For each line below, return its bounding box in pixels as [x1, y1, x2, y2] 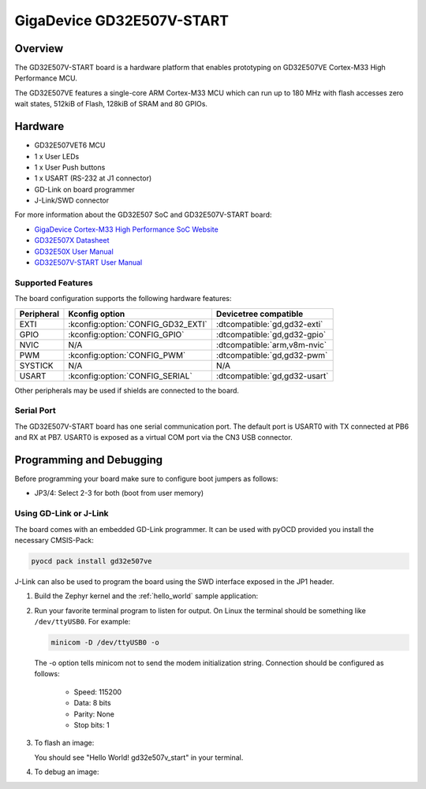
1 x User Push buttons [34, 162, 106, 172]
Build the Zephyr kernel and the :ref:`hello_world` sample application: [34, 591, 259, 601]
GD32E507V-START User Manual [34, 258, 143, 267]
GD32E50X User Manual [34, 247, 114, 256]
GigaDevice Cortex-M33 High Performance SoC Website [34, 225, 219, 234]
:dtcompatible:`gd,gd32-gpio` [215, 329, 327, 340]
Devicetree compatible [215, 308, 304, 319]
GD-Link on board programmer [34, 184, 135, 194]
